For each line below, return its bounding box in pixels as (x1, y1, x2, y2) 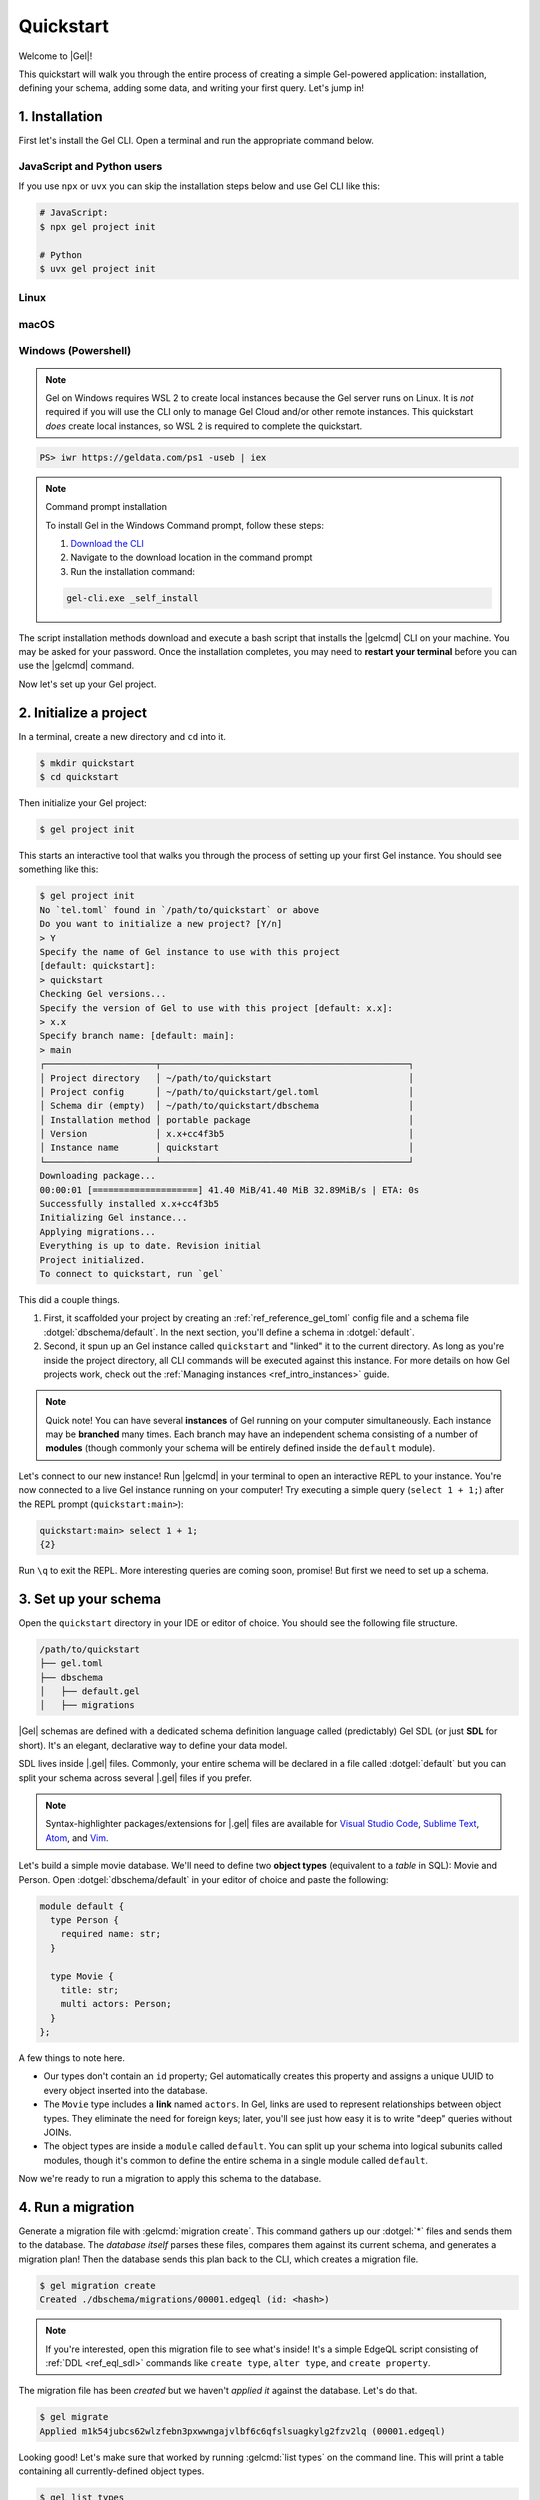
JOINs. (43, 2126, 72, 2139)
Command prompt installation (45, 501, 167, 513)
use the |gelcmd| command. (18, 660, 135, 672)
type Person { (50, 1914, 120, 1925)
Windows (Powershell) (18, 344, 132, 358)
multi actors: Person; (60, 1998, 172, 2010)
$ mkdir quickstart (39, 757, 135, 769)
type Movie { (50, 1970, 114, 1982)
